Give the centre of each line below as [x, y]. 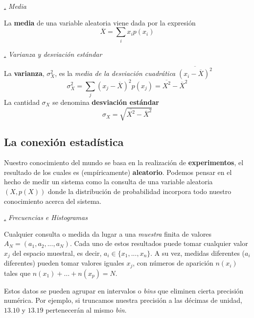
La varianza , [24, 73]
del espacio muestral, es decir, [57, 253]
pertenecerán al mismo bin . [86, 310]
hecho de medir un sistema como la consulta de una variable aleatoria [108, 182]
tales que [17, 273]
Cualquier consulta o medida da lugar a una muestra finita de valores [108, 233]
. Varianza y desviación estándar [53, 54]
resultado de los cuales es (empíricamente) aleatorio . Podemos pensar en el [118, 172]
